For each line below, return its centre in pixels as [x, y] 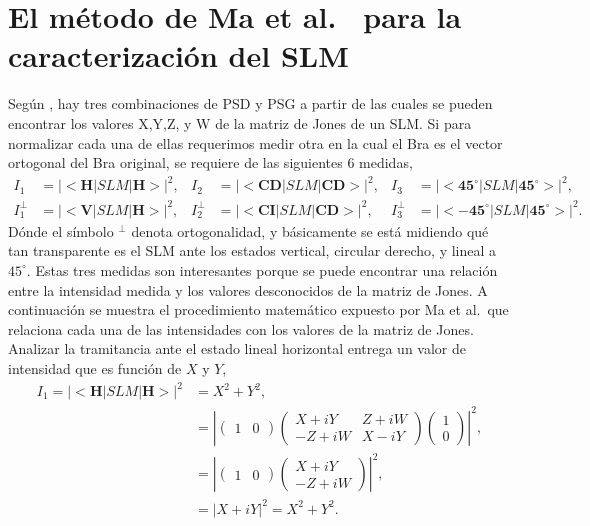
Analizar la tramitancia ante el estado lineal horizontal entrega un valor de [237, 348]
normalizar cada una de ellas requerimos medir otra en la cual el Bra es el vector [255, 142]
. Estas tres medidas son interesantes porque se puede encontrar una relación [262, 269]
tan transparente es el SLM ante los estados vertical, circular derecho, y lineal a [252, 250]
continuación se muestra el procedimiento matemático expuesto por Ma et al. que [258, 309]
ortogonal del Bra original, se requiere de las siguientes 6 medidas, [210, 162]
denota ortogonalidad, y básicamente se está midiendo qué [310, 230]
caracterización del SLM [178, 55]
